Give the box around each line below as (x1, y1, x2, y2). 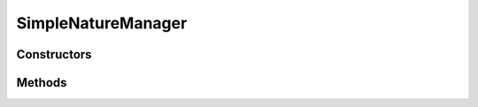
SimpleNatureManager (16, 13, 188, 33)
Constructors (16, 47, 92, 62)
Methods (16, 75, 67, 90)
